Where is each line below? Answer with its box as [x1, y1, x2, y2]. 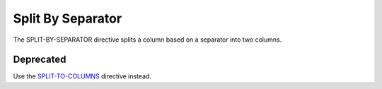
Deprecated [13, 54, 66, 66]
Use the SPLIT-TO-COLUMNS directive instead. [13, 72, 152, 81]
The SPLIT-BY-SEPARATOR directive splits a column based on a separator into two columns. [13, 35, 282, 44]
